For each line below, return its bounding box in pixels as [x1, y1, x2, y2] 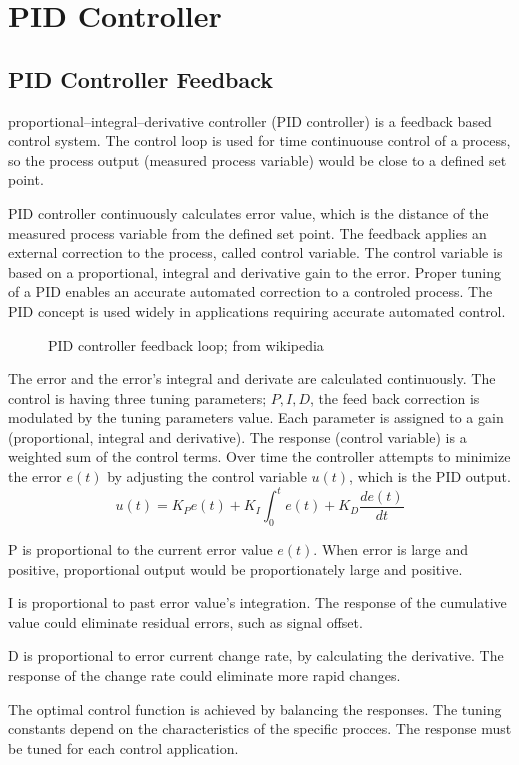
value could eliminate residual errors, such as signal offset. [8, 611, 363, 632]
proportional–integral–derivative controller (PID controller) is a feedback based [8, 110, 492, 131]
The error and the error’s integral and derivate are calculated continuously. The [8, 368, 496, 389]
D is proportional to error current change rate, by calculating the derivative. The [8, 645, 504, 666]
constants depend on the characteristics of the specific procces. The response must [8, 718, 512, 739]
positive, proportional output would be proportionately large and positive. [8, 558, 463, 579]
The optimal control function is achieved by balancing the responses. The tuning [8, 698, 502, 719]
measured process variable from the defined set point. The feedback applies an [8, 222, 487, 243]
